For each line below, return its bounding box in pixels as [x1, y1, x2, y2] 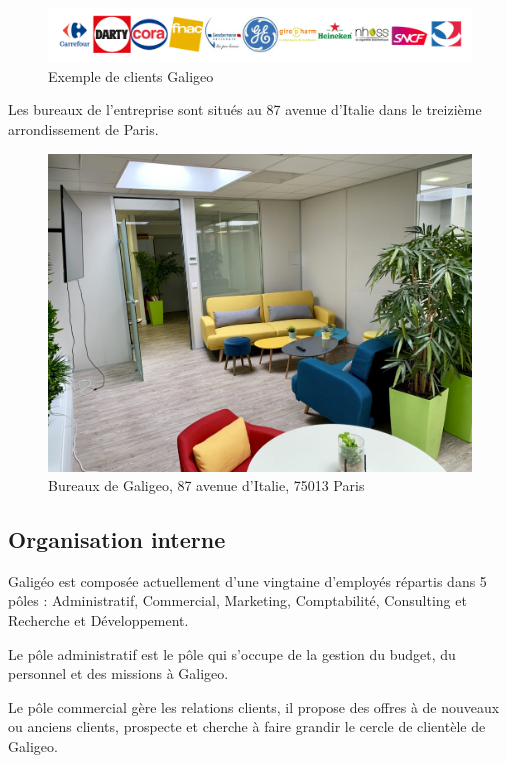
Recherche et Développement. [8, 610, 189, 631]
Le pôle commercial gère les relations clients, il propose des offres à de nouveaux [8, 696, 500, 717]
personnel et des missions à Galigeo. [8, 663, 229, 684]
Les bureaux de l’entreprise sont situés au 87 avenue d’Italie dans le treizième [8, 99, 482, 120]
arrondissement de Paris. [8, 119, 159, 140]
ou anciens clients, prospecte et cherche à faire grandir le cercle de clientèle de [8, 716, 486, 737]
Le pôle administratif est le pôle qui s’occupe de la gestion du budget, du [8, 643, 456, 664]
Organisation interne [8, 524, 226, 555]
